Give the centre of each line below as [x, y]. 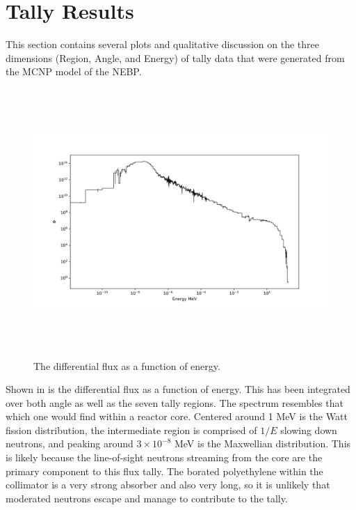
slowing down [309, 430]
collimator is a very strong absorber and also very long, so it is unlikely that [168, 485]
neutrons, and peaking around [70, 443]
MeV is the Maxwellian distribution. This [262, 443]
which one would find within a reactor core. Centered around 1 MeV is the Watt [177, 416]
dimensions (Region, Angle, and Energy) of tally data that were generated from [175, 57]
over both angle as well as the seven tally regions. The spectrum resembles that [175, 402]
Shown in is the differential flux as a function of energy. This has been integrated [178, 389]
